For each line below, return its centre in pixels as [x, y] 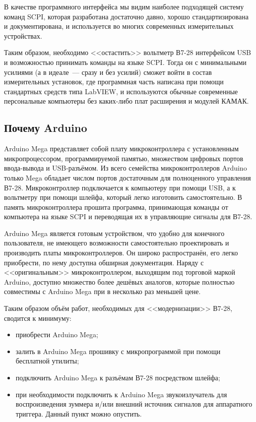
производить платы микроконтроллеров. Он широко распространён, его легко [121, 253]
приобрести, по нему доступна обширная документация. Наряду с [104, 262]
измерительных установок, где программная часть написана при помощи [114, 82]
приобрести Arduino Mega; [57, 334]
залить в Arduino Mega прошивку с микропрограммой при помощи [118, 351]
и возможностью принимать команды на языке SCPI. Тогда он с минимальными [125, 62]
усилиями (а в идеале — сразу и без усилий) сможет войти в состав [108, 72]
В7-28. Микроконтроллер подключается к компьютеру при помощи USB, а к [120, 187]
